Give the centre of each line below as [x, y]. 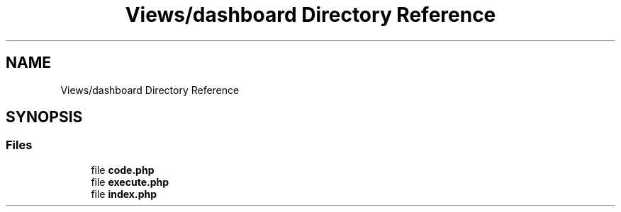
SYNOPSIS [44, 117]
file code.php [123, 170]
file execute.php [130, 182]
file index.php [124, 194]
